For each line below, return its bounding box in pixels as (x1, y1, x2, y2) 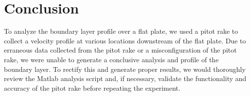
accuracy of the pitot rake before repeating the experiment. (4, 82, 180, 93)
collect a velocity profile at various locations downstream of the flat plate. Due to (4, 35, 246, 45)
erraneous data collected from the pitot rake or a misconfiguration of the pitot (4, 45, 237, 55)
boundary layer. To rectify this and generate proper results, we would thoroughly (4, 64, 246, 74)
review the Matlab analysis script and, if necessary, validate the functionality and (4, 73, 247, 83)
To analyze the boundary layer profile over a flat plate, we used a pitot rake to (4, 26, 238, 36)
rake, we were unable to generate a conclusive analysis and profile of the (4, 54, 219, 64)
